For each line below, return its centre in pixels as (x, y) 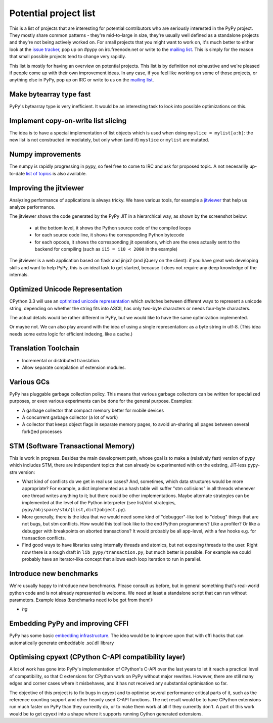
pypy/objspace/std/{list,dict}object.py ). (74, 510)
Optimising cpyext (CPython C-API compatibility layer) (97, 657)
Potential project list (52, 13)
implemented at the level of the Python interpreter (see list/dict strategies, (99, 503)
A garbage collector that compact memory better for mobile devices (93, 410)
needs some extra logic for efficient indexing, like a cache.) (71, 334)
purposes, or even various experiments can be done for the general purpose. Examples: (101, 401)
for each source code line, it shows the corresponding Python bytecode (109, 235)
